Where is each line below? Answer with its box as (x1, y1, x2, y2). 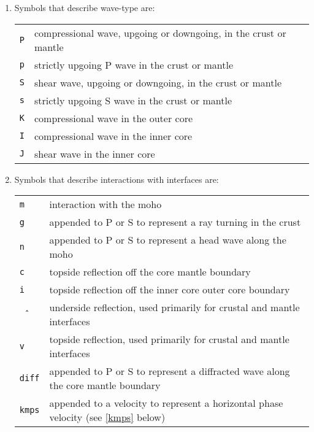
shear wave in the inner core (34, 146, 155, 161)
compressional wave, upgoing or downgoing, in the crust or (34, 25, 286, 40)
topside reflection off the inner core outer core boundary (49, 282, 290, 297)
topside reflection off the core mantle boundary (49, 264, 251, 279)
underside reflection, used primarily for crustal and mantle (49, 300, 300, 315)
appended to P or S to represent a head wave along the (49, 233, 286, 247)
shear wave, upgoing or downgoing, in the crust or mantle (34, 75, 282, 90)
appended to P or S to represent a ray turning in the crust (49, 215, 301, 229)
